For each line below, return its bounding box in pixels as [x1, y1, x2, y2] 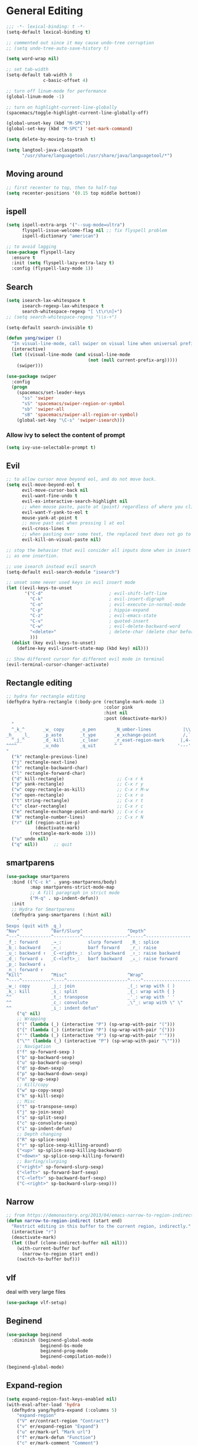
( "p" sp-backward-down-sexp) [16, 1071, 88, 1077]
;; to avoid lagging [6, 244, 57, 249]
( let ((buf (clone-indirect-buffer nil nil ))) [11, 1240, 128, 1245]
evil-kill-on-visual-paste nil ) [21, 537, 101, 543]
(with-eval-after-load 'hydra [6, 1402, 81, 1408]
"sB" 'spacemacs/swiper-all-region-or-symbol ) [21, 412, 138, 418]
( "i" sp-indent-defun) [16, 1125, 72, 1132]
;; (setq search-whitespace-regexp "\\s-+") [6, 314, 117, 320]
